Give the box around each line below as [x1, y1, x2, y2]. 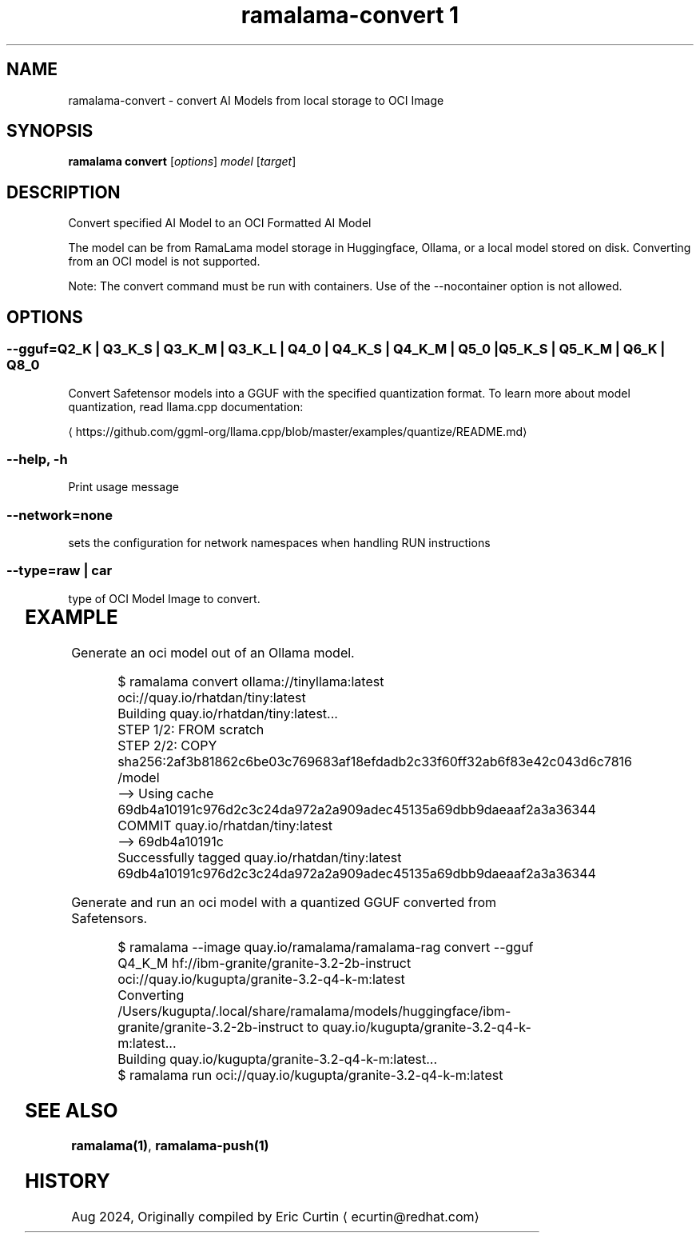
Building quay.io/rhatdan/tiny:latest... [117, 705, 338, 721]
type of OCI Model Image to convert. [68, 591, 261, 606]
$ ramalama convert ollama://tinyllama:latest [117, 673, 384, 689]
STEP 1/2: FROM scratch [117, 721, 264, 737]
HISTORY [25, 1169, 110, 1193]
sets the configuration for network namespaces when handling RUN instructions [68, 536, 491, 550]
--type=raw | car [6, 562, 113, 579]
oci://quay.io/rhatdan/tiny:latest [117, 689, 306, 705]
